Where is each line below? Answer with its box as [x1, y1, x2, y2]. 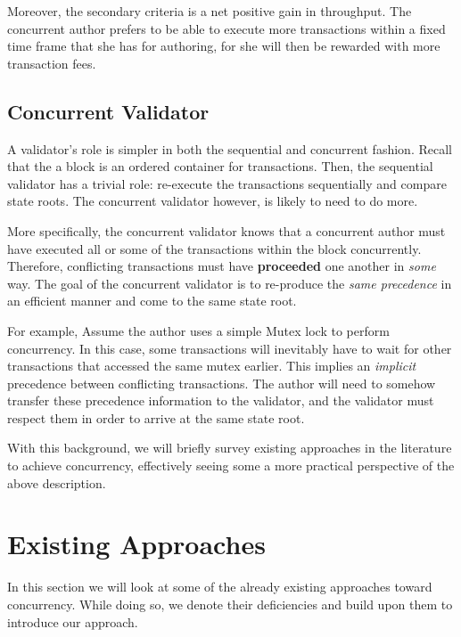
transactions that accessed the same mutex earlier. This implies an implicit [7, 356, 416, 375]
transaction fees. [7, 53, 96, 72]
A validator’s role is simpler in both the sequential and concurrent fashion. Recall [7, 139, 452, 158]
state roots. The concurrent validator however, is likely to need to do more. [7, 192, 418, 210]
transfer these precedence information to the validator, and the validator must [7, 391, 434, 410]
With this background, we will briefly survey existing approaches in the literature [7, 438, 452, 457]
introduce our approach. [7, 612, 138, 631]
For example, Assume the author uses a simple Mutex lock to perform [7, 321, 390, 339]
